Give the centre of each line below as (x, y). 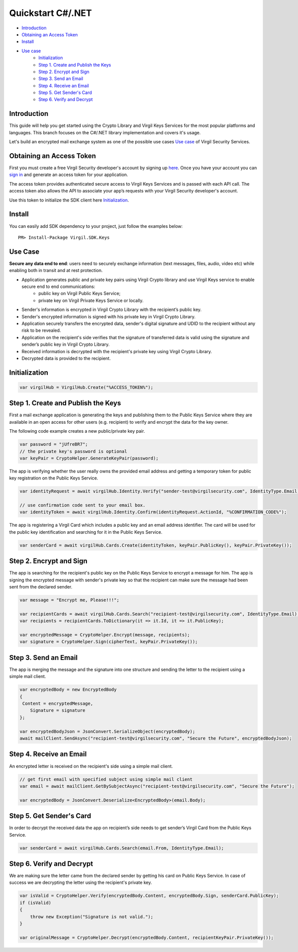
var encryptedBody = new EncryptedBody (68, 690)
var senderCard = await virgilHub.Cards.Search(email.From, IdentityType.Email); (122, 848)
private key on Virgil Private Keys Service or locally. (91, 300)
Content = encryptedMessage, (58, 704)
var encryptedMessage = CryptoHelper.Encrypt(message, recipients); (105, 635)
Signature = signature (58, 711)
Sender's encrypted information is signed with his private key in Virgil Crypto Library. (109, 316)
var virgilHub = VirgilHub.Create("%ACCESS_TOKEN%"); (86, 387)
